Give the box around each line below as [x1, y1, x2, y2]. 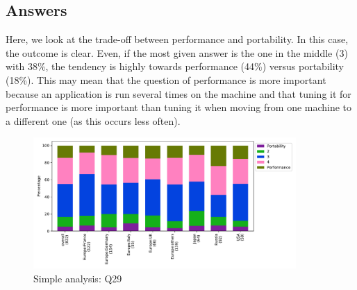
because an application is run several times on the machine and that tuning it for [6, 86, 351, 101]
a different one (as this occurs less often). [6, 113, 181, 128]
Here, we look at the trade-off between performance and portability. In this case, [6, 32, 349, 46]
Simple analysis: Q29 [33, 271, 122, 285]
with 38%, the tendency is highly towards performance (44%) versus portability [6, 59, 344, 74]
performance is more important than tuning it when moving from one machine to [6, 100, 352, 114]
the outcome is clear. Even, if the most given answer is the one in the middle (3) [6, 45, 348, 60]
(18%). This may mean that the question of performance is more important [6, 72, 326, 87]
